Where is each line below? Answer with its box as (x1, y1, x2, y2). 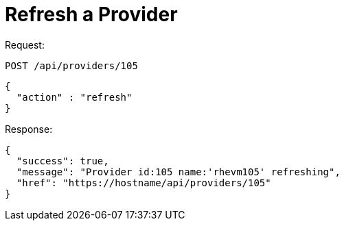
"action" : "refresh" (16, 91, 133, 103)
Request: (5, 38, 45, 51)
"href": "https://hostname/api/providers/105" (16, 177, 271, 188)
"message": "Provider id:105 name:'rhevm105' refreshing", (16, 166, 341, 177)
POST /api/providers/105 (5, 60, 138, 71)
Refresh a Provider (5, 3, 178, 26)
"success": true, (16, 155, 109, 166)
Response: (5, 123, 53, 135)
